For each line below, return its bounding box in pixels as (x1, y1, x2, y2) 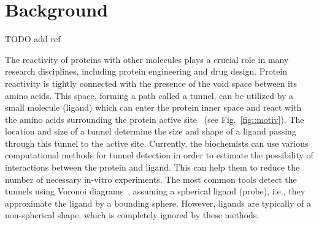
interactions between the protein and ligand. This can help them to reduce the (5, 161, 300, 174)
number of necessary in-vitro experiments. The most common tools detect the (5, 172, 297, 185)
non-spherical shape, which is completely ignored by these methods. (5, 208, 259, 221)
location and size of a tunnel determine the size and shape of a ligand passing (5, 125, 296, 138)
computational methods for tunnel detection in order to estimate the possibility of (5, 149, 313, 161)
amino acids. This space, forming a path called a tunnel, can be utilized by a (5, 89, 294, 101)
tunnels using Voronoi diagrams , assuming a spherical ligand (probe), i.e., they (5, 185, 306, 197)
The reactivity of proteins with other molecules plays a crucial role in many (5, 53, 289, 65)
